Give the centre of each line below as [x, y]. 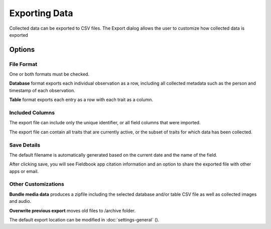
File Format [23, 64]
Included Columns [32, 113]
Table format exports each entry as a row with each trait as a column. [81, 100]
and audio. [20, 201]
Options [22, 50]
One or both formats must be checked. [49, 74]
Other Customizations [37, 184]
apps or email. [24, 171]
